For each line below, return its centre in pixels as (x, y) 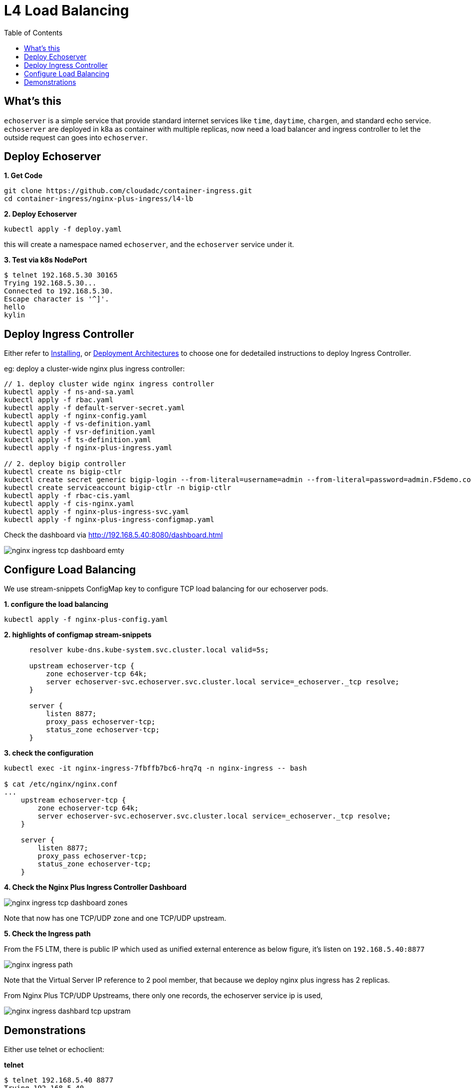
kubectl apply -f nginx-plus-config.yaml (86, 620)
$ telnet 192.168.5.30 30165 (61, 275)
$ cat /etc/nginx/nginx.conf (61, 784)
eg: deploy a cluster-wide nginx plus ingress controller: (95, 369)
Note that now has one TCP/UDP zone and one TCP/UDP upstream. (115, 918)
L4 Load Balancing (67, 10)
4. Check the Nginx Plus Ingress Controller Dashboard (95, 887)
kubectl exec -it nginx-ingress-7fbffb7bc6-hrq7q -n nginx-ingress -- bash (155, 768)
